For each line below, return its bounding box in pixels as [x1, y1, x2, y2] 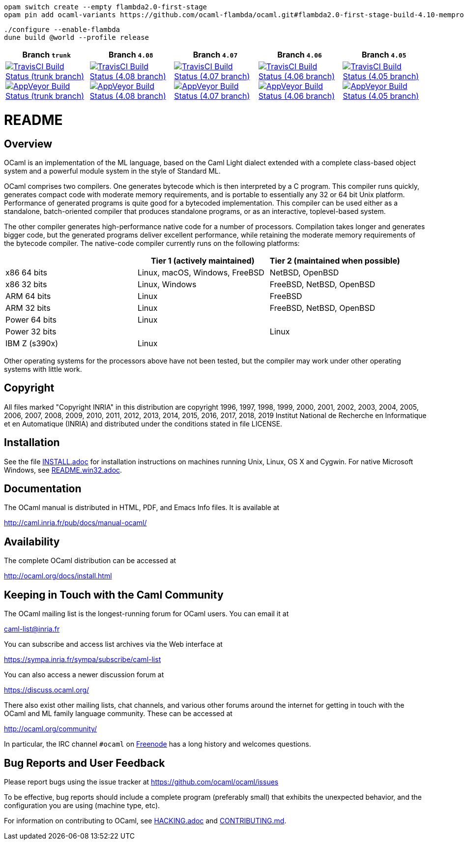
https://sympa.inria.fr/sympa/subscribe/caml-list [4, 655, 161, 664]
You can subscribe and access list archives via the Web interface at [4, 640, 223, 649]
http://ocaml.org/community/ [4, 724, 97, 733]
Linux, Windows [137, 279, 197, 289]
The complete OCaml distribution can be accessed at [4, 556, 176, 565]
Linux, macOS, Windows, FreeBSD [137, 267, 264, 277]
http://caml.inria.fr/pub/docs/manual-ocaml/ [4, 518, 147, 527]
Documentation [4, 482, 82, 495]
